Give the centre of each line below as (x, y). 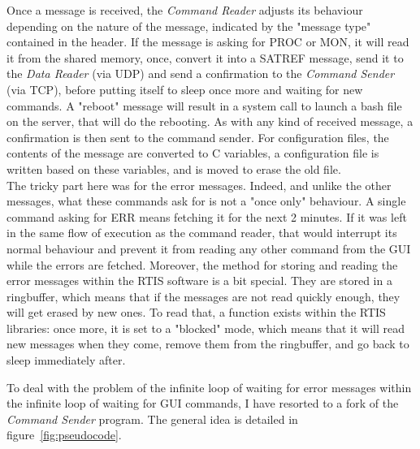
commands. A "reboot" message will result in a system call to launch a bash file (204, 105)
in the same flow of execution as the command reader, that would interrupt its (202, 233)
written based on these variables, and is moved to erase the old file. (174, 168)
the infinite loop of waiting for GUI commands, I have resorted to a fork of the (203, 403)
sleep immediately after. (66, 360)
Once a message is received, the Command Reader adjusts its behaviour (185, 10)
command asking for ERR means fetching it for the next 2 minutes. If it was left (207, 216)
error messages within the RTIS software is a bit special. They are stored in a (199, 281)
